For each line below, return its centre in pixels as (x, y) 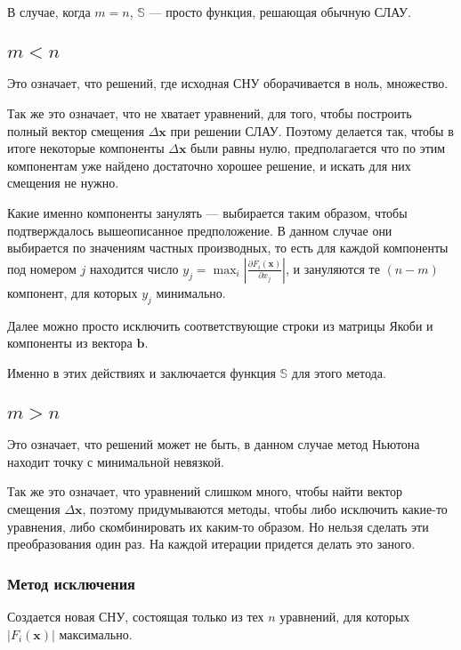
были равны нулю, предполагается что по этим (318, 148)
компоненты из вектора (70, 343)
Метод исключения (71, 583)
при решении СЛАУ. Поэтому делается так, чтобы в (312, 130)
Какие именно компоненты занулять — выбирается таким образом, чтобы (207, 212)
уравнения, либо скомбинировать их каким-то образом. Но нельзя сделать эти (218, 526)
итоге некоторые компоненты (86, 148)
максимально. (96, 634)
